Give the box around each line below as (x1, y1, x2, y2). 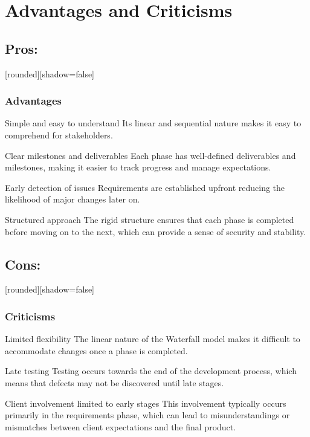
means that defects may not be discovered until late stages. (5, 376, 224, 389)
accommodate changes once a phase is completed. (5, 344, 188, 357)
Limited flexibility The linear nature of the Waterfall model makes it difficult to (5, 332, 300, 345)
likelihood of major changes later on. (5, 193, 140, 206)
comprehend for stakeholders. (5, 128, 113, 141)
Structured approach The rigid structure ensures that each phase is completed (5, 213, 294, 225)
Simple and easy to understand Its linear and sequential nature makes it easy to (5, 117, 302, 129)
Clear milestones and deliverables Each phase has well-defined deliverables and (5, 149, 296, 161)
